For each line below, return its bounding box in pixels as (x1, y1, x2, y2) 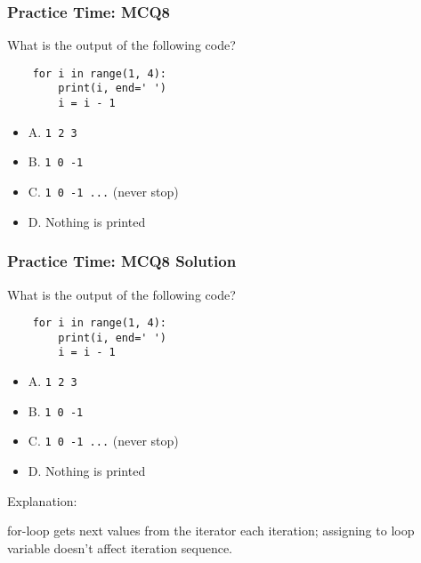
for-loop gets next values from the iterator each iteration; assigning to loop (7, 521, 415, 540)
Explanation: (7, 491, 77, 510)
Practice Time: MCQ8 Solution (7, 250, 237, 272)
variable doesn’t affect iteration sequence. (7, 538, 232, 557)
